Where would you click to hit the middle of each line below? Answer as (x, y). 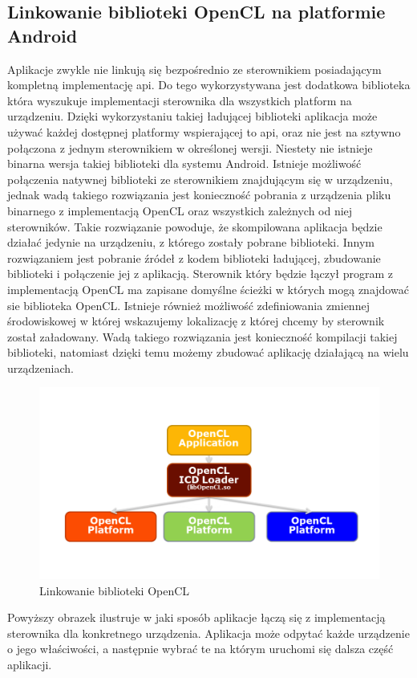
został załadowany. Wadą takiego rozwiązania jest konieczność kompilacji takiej (202, 336)
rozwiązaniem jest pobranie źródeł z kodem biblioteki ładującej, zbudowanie (194, 257)
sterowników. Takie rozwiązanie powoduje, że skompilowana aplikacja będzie (195, 226)
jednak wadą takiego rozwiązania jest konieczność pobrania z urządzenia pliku (199, 195)
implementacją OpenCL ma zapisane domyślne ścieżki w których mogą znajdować (208, 289)
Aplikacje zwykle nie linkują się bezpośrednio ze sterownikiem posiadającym (194, 69)
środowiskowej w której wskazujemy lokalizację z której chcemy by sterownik (196, 321)
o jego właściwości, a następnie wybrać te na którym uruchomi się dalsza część (200, 649)
